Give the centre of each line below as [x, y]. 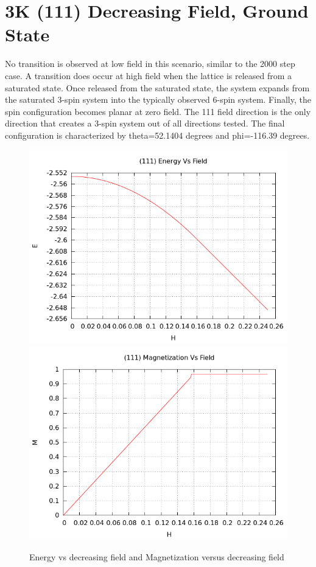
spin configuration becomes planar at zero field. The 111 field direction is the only [158, 111]
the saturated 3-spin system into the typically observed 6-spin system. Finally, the [158, 99]
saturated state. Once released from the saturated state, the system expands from [157, 87]
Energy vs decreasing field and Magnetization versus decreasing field [157, 556]
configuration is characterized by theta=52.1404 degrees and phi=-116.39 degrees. [157, 135]
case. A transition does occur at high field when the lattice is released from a [149, 75]
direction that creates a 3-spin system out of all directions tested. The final [145, 123]
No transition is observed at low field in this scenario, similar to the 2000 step [150, 64]
